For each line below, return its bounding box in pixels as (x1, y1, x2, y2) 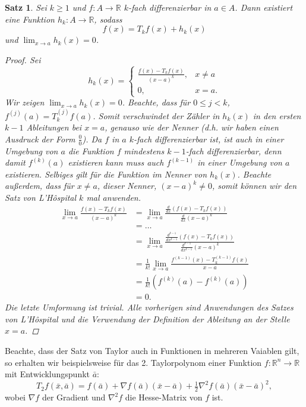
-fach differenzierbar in (128, 1, 212, 13)
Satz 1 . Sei (5, 1, 47, 13)
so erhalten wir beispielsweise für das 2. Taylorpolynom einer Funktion (5, 356, 262, 368)
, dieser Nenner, (97, 179, 157, 192)
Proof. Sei (5, 53, 41, 66)
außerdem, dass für (5, 179, 74, 192)
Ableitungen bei (26, 121, 82, 133)
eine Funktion (5, 13, 55, 25)
